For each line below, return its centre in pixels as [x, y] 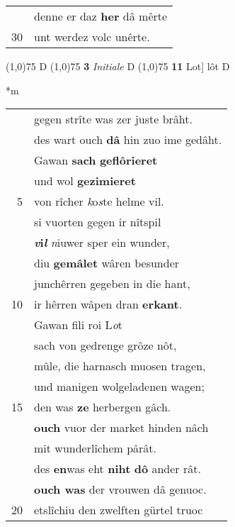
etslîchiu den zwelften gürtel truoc [119, 510]
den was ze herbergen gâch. [103, 407]
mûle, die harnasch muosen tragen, [120, 366]
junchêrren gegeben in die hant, [112, 284]
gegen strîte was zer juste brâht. [113, 119]
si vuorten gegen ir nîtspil [98, 222]
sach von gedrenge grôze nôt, [105, 345]
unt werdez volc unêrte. [92, 37]
